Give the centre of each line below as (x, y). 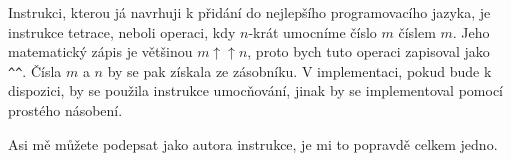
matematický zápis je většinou (100, 51)
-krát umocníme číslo (312, 31)
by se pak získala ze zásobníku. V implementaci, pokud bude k (299, 70)
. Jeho (471, 31)
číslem (417, 31)
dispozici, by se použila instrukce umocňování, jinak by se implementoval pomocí (256, 90)
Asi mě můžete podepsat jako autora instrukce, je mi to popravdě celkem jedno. (253, 143)
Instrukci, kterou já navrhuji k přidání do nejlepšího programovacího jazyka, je (249, 12)
